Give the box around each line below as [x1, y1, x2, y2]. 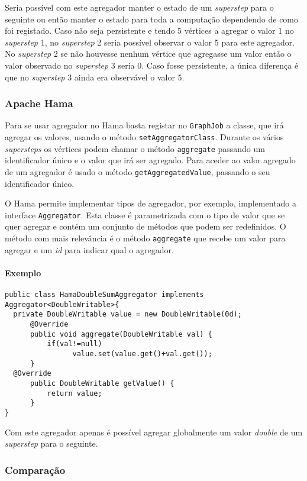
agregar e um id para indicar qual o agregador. [5, 243, 174, 256]
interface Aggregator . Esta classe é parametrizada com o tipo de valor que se [5, 208, 285, 221]
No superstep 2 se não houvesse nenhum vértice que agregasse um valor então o [5, 47, 292, 60]
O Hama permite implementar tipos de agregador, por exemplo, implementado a [5, 197, 296, 209]
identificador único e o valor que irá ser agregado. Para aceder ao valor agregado [5, 154, 296, 166]
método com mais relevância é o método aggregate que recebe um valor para [5, 232, 286, 244]
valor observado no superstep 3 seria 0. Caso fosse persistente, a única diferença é [5, 59, 299, 71]
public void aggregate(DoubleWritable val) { [30, 330, 212, 338]
